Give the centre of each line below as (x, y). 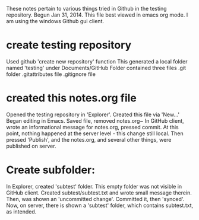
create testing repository (69, 45)
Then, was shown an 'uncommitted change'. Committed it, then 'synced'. (95, 199)
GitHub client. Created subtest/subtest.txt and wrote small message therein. (99, 193)
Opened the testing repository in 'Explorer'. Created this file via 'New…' (93, 114)
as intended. (21, 211)
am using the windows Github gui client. (55, 21)
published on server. (31, 146)
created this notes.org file (71, 98)
